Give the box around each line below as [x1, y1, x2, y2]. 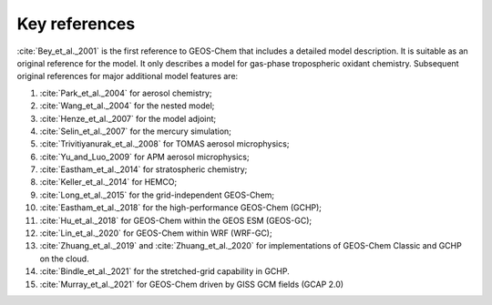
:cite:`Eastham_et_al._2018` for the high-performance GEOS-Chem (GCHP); [39, 202, 323, 213]
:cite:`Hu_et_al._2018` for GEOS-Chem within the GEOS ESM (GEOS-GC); [39, 215, 313, 226]
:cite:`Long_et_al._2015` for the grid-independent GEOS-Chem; [39, 189, 275, 200]
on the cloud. [39, 253, 90, 264]
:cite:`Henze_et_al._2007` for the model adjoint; [39, 113, 217, 124]
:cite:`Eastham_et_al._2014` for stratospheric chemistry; [39, 164, 248, 175]
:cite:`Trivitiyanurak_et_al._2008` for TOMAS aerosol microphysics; [39, 138, 290, 149]
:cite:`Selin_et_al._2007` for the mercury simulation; [39, 126, 232, 137]
